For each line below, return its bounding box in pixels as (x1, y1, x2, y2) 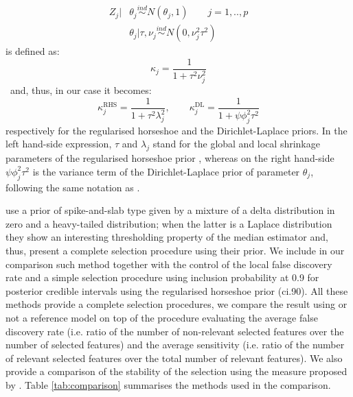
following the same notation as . (5, 180, 140, 194)
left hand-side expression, (5, 136, 112, 151)
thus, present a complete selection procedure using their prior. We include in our (5, 243, 345, 257)
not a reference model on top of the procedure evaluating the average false (5, 310, 318, 324)
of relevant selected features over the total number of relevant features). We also (5, 350, 343, 365)
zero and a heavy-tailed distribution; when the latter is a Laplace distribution (5, 216, 332, 230)
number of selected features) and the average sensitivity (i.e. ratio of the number (5, 337, 345, 352)
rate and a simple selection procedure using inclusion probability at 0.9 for (5, 270, 319, 285)
